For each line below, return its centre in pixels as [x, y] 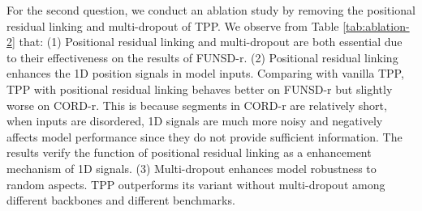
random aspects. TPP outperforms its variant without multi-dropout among [196, 184]
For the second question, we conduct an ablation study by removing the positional [211, 10]
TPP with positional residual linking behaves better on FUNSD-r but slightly [200, 89]
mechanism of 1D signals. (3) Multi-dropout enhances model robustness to [192, 168]
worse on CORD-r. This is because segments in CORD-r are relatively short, [197, 105]
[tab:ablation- [376, 25]
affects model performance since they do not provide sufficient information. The [205, 136]
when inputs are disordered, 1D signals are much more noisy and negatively [195, 121]
